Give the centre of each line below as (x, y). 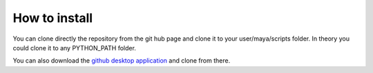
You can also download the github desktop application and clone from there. (122, 61)
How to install (53, 18)
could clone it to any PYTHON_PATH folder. (74, 48)
